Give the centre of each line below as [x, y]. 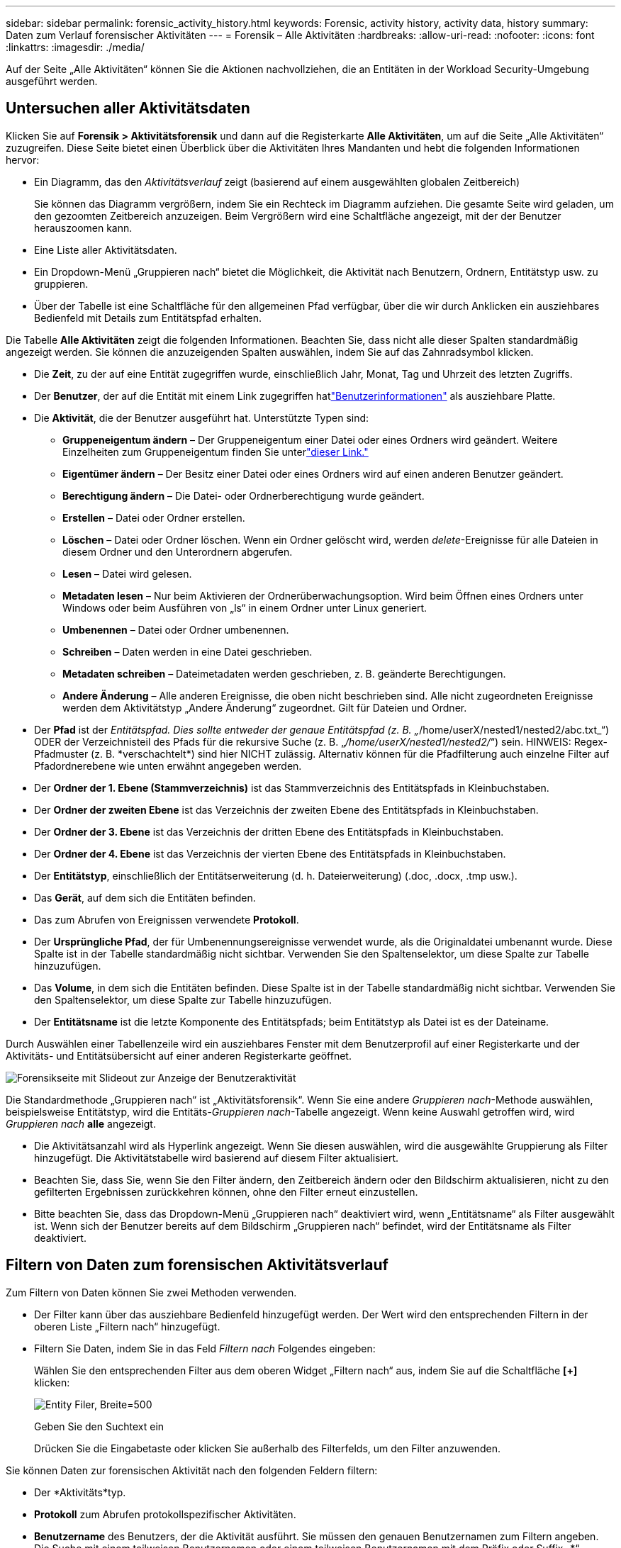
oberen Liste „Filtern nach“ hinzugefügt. [127, 1326]
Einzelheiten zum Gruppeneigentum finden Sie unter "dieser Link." [216, 451]
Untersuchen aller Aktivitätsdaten [128, 108]
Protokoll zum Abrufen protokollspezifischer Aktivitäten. [165, 1514]
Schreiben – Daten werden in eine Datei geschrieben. [188, 651]
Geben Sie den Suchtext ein [99, 1426]
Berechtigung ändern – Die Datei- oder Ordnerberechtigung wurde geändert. [244, 495]
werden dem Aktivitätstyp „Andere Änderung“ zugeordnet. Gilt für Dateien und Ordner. [265, 707]
